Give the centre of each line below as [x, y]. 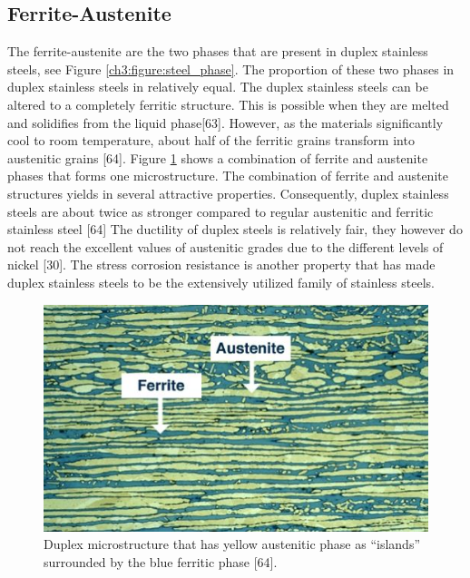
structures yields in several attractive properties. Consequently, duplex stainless [228, 193]
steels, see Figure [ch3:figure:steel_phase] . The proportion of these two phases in [231, 69]
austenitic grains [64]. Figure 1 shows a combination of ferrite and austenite [218, 157]
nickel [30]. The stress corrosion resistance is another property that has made [221, 265]
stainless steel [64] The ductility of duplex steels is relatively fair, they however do [235, 229]
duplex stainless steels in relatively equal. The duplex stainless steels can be [218, 87]
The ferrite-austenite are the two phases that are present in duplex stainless [218, 51]
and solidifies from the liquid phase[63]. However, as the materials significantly [225, 122]
